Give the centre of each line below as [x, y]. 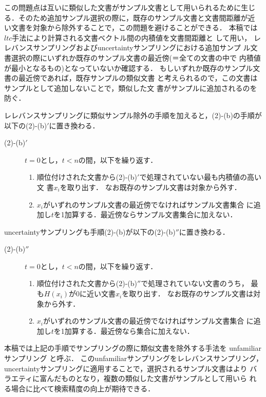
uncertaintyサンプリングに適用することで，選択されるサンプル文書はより [126, 368]
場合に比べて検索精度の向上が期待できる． [83, 388]
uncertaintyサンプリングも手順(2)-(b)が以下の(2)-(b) [90, 231]
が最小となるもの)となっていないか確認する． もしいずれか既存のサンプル [129, 68]
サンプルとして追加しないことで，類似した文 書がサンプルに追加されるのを [131, 88]
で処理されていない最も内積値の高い [200, 177]
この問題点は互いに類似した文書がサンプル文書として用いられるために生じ [130, 7]
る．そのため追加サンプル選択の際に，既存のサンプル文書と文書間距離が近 [130, 17]
